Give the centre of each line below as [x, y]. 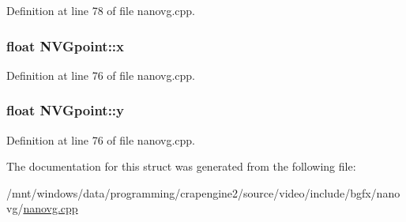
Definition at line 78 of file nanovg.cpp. [101, 10]
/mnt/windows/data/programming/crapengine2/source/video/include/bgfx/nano [203, 192]
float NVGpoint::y [66, 110]
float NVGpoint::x [66, 45]
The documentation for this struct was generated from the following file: [181, 166]
